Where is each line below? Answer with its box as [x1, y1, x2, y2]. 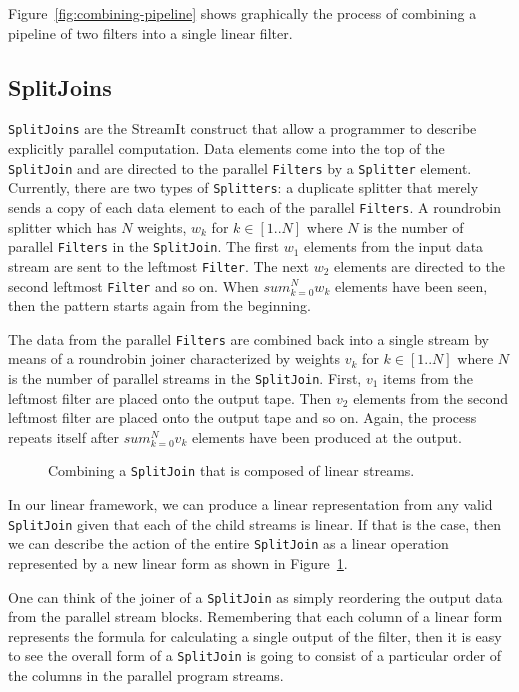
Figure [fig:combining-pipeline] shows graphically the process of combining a [8, 3, 477, 23]
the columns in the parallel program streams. [8, 665, 284, 686]
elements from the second [353, 387, 509, 408]
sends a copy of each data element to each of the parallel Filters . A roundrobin [8, 196, 501, 217]
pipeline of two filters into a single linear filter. [8, 22, 293, 43]
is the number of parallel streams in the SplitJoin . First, [8, 368, 362, 389]
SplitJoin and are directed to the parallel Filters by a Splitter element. [8, 157, 472, 178]
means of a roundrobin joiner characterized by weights [8, 348, 341, 369]
